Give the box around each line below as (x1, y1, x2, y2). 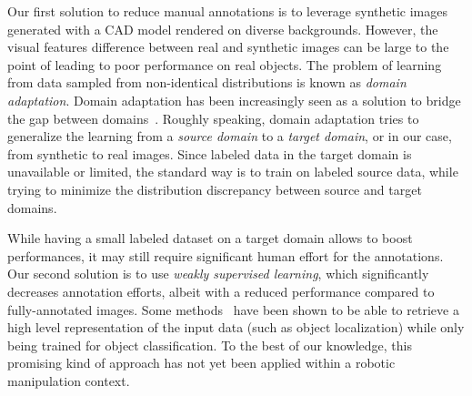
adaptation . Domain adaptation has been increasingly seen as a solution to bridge (7, 90, 461, 109)
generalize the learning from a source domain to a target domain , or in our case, (7, 127, 452, 146)
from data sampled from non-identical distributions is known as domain (7, 73, 407, 92)
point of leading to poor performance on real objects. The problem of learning (7, 55, 442, 74)
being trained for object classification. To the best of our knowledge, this (7, 335, 412, 354)
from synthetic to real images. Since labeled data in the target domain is (7, 144, 412, 163)
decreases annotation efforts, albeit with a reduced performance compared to (7, 281, 435, 300)
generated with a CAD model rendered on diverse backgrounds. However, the (7, 19, 438, 38)
